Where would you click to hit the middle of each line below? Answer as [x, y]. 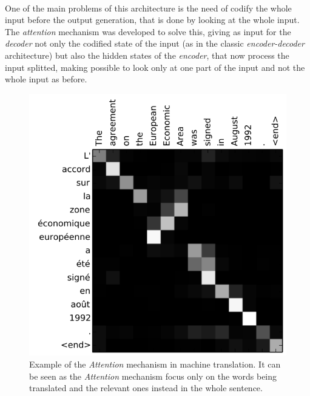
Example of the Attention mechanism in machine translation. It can [155, 364]
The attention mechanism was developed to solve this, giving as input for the [148, 31]
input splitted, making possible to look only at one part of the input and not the [155, 67]
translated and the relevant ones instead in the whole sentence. [146, 388]
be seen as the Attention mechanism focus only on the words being [153, 376]
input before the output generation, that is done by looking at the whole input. [152, 20]
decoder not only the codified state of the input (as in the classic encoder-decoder [155, 43]
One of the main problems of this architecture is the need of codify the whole [148, 8]
